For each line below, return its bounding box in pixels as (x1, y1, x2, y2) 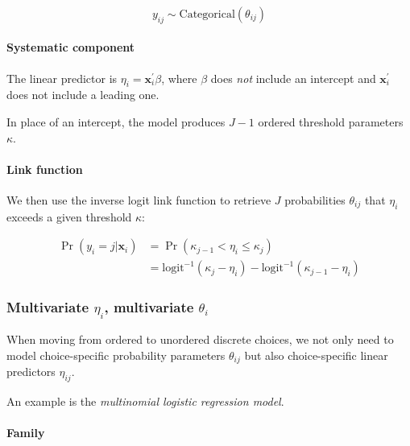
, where (161, 69, 197, 86)
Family (6, 424, 45, 441)
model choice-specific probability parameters (6, 346, 226, 363)
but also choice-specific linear (244, 346, 388, 363)
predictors (6, 363, 56, 380)
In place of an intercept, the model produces (6, 113, 226, 130)
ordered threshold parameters (258, 113, 404, 130)
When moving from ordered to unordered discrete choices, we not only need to (6, 330, 394, 347)
